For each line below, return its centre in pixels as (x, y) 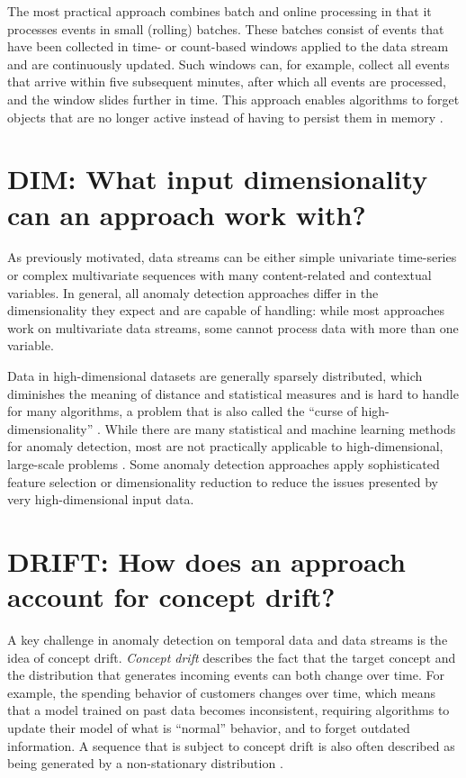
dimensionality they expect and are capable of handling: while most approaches (226, 310)
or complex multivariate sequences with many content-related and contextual (220, 275)
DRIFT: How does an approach (206, 561)
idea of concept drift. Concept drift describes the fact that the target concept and (232, 657)
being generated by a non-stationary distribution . (145, 763)
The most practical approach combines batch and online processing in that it (220, 11)
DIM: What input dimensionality (218, 179)
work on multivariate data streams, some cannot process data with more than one (233, 327)
